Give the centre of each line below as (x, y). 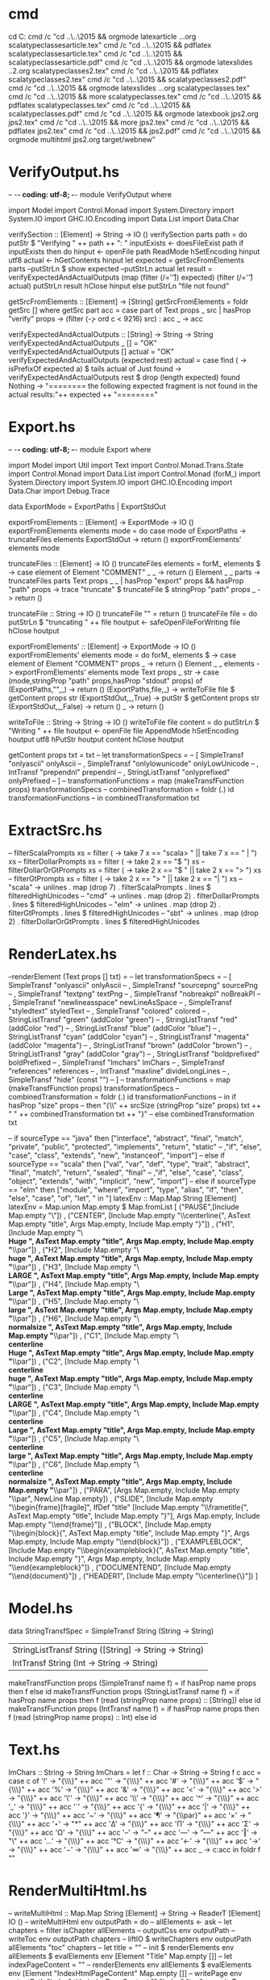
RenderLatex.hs (63, 954)
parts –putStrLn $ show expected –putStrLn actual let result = (110, 268)
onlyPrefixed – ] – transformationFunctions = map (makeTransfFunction (126, 780)
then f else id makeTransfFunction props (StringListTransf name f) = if (124, 1691)
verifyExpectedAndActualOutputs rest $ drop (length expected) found (124, 377)
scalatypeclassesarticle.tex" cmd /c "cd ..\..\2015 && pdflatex (110, 44)
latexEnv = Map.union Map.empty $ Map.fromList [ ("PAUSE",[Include (124, 1206)
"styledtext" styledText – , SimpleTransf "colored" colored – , (109, 1011)
